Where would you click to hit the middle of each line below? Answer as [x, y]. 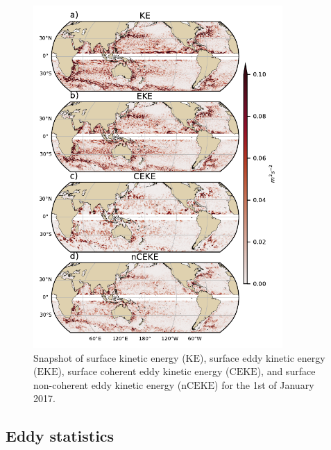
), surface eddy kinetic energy [263, 357]
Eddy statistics [60, 436]
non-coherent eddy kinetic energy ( [108, 384]
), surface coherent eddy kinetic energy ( [144, 371]
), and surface [286, 371]
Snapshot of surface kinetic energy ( [110, 357]
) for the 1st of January [264, 384]
